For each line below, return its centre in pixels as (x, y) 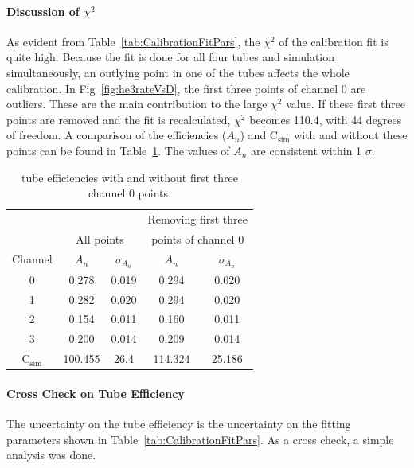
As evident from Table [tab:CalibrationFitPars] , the (133, 41)
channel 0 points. (130, 193)
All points (100, 238)
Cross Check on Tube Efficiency (96, 393)
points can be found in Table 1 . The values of (118, 150)
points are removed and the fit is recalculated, (119, 119)
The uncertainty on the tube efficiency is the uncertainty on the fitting (179, 424)
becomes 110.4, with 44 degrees (326, 119)
